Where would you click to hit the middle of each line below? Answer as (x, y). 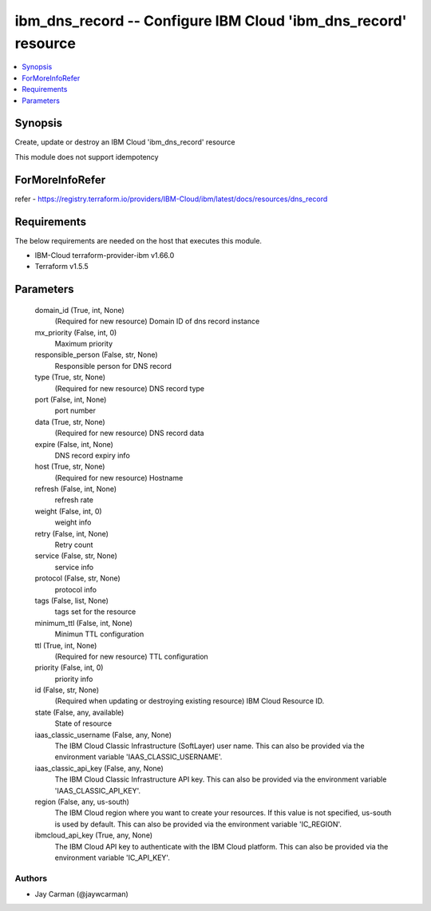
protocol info (76, 589)
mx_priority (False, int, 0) (76, 332)
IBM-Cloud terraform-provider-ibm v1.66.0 (105, 255)
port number (75, 410)
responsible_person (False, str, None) (97, 354)
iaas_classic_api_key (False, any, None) (99, 768)
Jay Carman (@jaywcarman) (82, 894)
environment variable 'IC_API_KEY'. (113, 858)
